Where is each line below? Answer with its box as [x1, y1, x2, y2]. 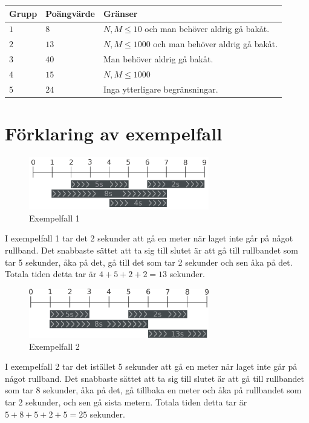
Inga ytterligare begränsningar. [103, 82, 218, 95]
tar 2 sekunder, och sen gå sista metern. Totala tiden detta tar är [5, 396, 247, 408]
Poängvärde [45, 7, 95, 19]
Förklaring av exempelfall [5, 121, 223, 145]
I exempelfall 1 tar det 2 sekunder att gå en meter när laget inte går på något [5, 232, 293, 244]
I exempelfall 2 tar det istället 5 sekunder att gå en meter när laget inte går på [5, 360, 298, 373]
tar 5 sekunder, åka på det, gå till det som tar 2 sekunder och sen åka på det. [5, 255, 293, 268]
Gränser [103, 7, 138, 19]
